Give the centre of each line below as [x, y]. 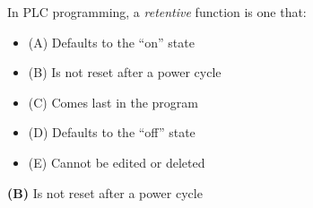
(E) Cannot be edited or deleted [117, 162]
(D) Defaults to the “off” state [112, 132]
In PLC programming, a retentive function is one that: [157, 12]
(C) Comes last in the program [113, 102]
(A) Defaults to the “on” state [111, 42]
